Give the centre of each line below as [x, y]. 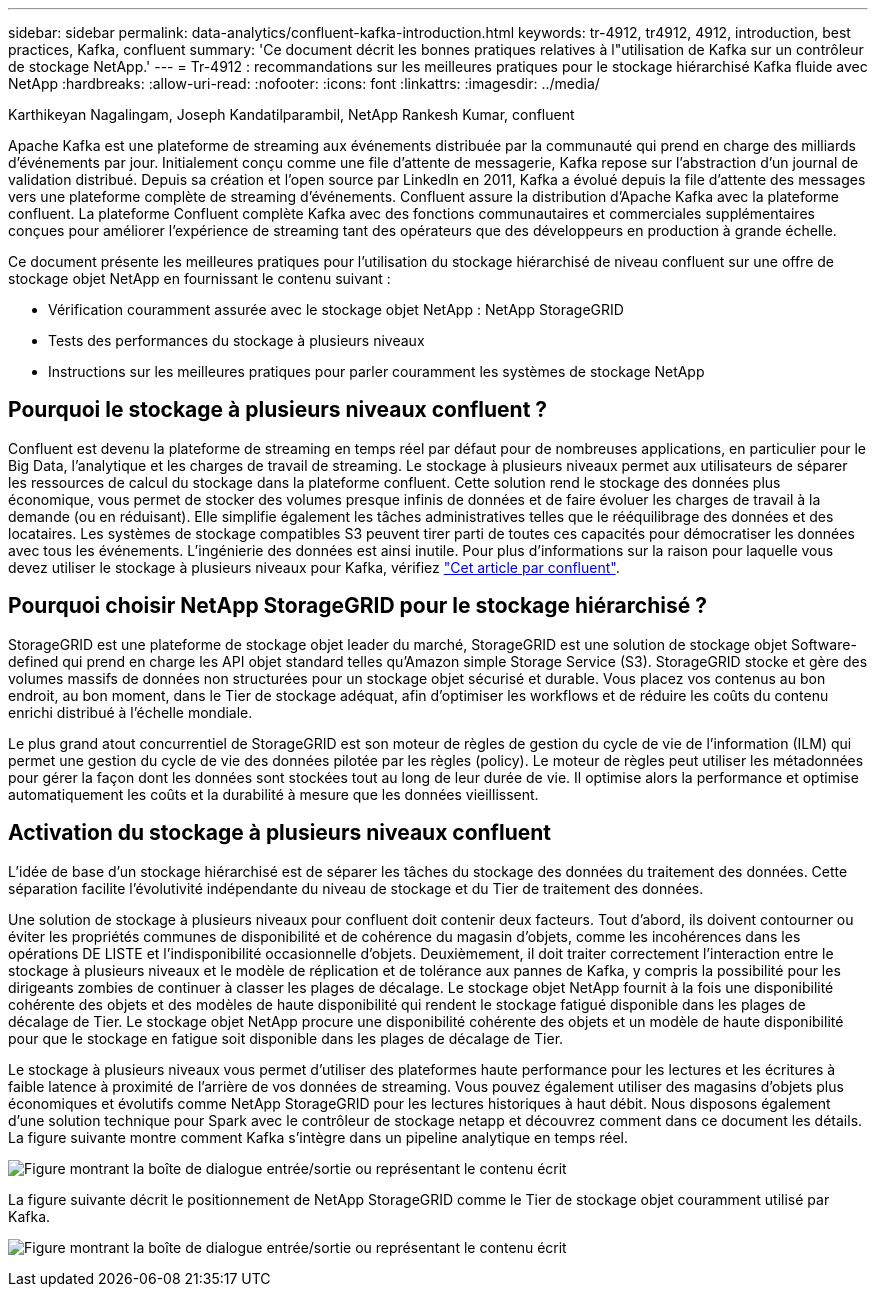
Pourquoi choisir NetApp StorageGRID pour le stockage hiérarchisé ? [357, 606]
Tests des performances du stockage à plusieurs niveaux [236, 340]
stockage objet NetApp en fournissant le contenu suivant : [199, 278]
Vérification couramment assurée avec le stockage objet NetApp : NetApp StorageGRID [336, 309]
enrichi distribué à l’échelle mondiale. [130, 712]
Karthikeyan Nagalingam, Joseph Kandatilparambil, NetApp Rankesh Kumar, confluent [291, 114]
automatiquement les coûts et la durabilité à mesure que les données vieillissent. [273, 794]
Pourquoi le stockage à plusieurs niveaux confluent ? [278, 410]
